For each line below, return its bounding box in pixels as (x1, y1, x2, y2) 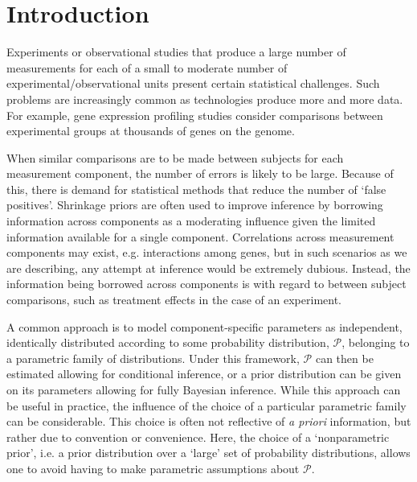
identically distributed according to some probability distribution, (6, 334, 329, 351)
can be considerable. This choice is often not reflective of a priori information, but (6, 413, 411, 430)
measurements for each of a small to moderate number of (6, 59, 288, 76)
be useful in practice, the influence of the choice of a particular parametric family (6, 397, 407, 414)
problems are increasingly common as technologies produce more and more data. (6, 90, 403, 107)
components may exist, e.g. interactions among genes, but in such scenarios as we (6, 244, 407, 261)
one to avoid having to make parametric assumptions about (6, 459, 300, 476)
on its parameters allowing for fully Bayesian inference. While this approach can (6, 381, 401, 398)
